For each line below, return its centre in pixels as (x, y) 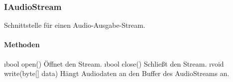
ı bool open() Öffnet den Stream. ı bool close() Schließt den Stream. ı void (114, 63)
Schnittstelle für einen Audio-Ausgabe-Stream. (75, 25)
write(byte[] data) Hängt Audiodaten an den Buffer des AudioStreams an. (117, 73)
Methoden (22, 44)
